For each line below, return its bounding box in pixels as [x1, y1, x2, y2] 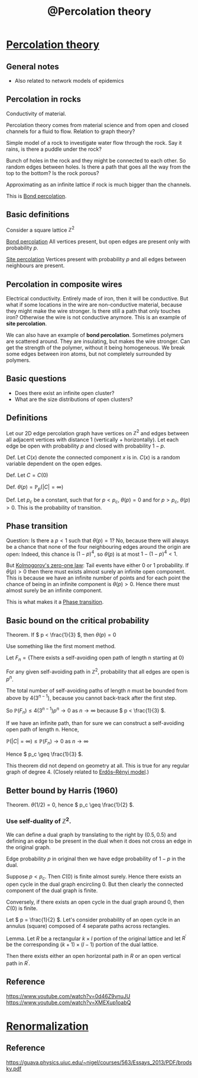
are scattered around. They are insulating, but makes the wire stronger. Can [6, 338, 190, 345]
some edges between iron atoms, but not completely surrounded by [6, 351, 172, 358]
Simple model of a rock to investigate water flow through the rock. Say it [6, 139, 182, 146]
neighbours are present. [6, 262, 65, 269]
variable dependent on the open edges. [6, 460, 102, 467]
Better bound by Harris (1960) [6, 785, 118, 795]
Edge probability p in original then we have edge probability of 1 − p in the [6, 855, 186, 862]
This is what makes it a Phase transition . [6, 598, 104, 606]
